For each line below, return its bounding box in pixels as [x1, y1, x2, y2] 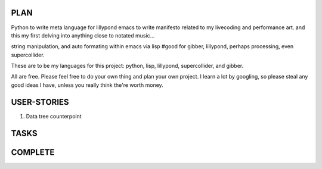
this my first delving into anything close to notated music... [11, 32, 155, 39]
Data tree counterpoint [26, 112, 82, 120]
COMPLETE [11, 147, 55, 157]
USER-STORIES [11, 97, 69, 107]
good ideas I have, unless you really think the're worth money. [11, 81, 163, 89]
